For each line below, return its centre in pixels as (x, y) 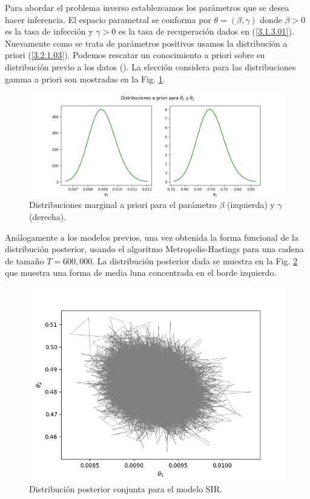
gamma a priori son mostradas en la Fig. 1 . (85, 79)
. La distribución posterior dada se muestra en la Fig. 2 (195, 260)
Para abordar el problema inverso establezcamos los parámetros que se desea (147, 7)
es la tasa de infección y (49, 31)
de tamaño (25, 260)
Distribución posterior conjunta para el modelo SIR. (126, 488)
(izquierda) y (251, 205)
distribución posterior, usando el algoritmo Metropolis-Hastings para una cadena (154, 249)
